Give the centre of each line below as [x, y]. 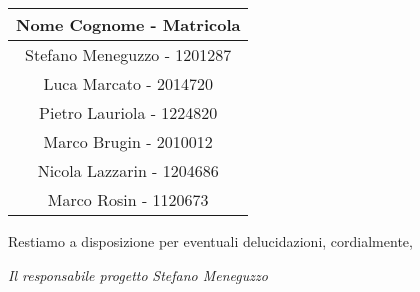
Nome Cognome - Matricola [128, 24]
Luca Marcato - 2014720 [128, 83]
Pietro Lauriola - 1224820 [128, 112]
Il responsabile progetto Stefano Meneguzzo [138, 274]
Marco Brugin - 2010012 [128, 141]
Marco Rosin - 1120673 [128, 199]
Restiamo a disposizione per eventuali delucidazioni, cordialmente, [210, 241]
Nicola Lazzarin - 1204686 [128, 170]
